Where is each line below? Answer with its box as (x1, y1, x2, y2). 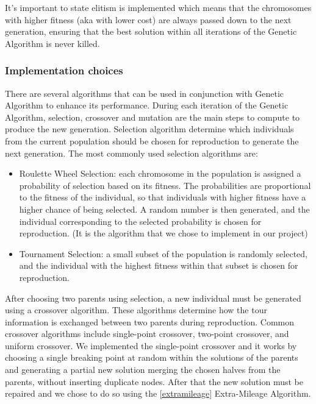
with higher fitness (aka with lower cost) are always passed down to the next (5, 13, 292, 26)
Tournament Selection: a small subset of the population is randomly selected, (19, 247, 307, 260)
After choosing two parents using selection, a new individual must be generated (5, 291, 301, 304)
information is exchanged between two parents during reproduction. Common (5, 315, 295, 328)
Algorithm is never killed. (5, 37, 100, 49)
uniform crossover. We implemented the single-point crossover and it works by (5, 339, 297, 352)
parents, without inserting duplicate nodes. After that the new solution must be (5, 375, 303, 388)
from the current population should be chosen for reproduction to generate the (5, 134, 299, 147)
